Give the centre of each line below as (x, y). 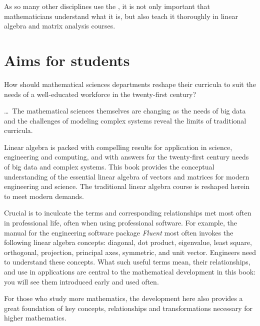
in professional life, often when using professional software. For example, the (120, 223)
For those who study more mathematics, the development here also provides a (123, 298)
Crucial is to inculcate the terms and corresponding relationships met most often (128, 213)
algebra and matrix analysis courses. (60, 26)
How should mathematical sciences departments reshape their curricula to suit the (130, 84)
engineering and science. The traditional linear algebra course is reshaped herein (127, 186)
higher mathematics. (35, 318)
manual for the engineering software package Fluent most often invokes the (119, 232)
